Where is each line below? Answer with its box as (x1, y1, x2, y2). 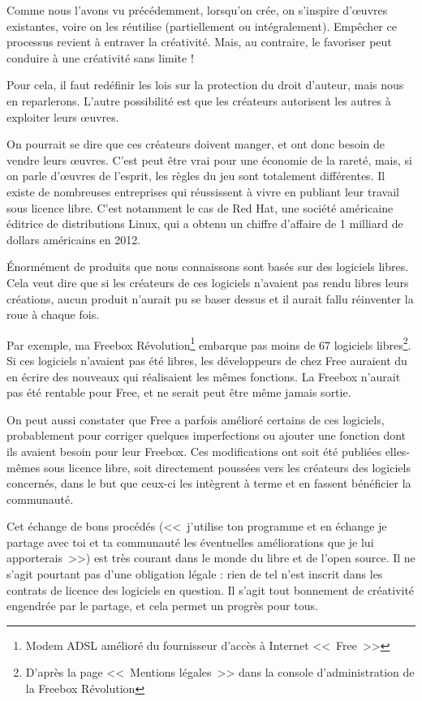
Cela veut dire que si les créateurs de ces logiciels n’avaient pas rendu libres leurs (6, 273, 409, 290)
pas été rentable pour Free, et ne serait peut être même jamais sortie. (6, 384, 351, 401)
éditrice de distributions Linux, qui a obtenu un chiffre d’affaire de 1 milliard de (6, 215, 403, 232)
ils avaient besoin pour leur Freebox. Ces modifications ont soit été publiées (6, 442, 381, 459)
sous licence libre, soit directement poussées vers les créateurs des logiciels (43, 458, 411, 475)
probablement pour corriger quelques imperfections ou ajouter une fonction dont (6, 427, 407, 444)
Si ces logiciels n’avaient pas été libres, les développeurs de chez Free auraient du (6, 351, 407, 368)
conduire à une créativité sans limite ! (6, 49, 194, 66)
